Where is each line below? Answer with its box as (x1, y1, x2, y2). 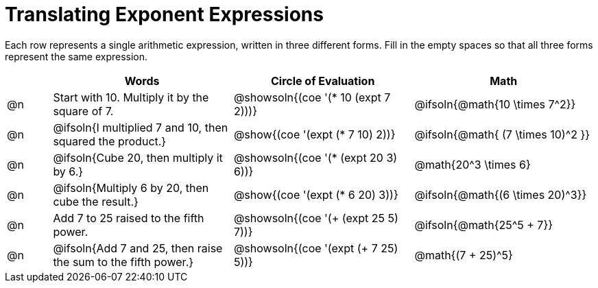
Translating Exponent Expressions (5, 3, 324, 26)
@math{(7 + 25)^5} (414, 248, 513, 262)
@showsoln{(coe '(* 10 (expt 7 (233, 90, 391, 104)
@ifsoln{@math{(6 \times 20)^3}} (414, 187, 587, 202)
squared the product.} (53, 134, 167, 148)
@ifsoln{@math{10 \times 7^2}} (414, 97, 576, 111)
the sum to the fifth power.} (53, 254, 194, 269)
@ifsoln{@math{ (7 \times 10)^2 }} (414, 127, 590, 141)
